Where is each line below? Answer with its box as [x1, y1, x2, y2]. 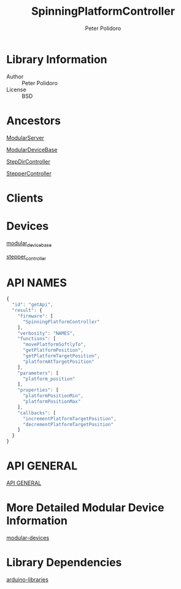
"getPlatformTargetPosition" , [22, 353, 100, 359]
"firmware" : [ [17, 313, 53, 319]
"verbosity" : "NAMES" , [17, 330, 75, 336]
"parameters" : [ [17, 370, 60, 376]
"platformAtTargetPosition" [22, 359, 95, 365]
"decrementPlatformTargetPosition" [22, 421, 114, 427]
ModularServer [6, 134, 45, 142]
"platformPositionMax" [22, 398, 81, 405]
